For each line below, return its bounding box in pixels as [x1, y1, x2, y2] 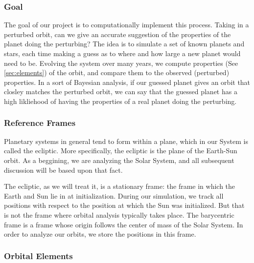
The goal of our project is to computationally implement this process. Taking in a [4, 20, 249, 30]
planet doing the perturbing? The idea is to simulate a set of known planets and [4, 39, 245, 49]
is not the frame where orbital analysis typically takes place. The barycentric [4, 209, 234, 220]
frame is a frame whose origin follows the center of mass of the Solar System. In [4, 219, 243, 229]
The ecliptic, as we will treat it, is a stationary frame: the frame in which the [4, 181, 235, 191]
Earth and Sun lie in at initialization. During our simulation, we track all [4, 190, 224, 201]
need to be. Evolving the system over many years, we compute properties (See [4, 58, 238, 68]
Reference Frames [4, 117, 76, 129]
